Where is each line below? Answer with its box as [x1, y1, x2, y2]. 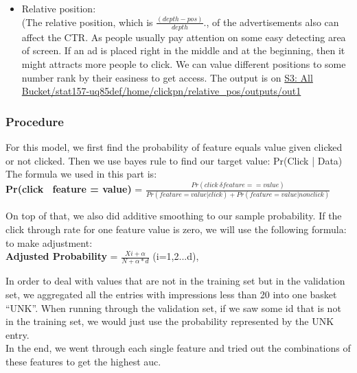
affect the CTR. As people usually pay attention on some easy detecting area [21, 29, 346, 44]
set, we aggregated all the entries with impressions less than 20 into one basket [5, 287, 337, 302]
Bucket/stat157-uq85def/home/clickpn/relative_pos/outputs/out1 [21, 84, 301, 98]
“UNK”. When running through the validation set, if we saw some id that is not [5, 300, 341, 315]
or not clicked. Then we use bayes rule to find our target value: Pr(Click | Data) [5, 153, 343, 167]
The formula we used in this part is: [5, 167, 157, 181]
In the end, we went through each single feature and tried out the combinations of [5, 341, 351, 355]
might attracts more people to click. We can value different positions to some [21, 56, 346, 71]
